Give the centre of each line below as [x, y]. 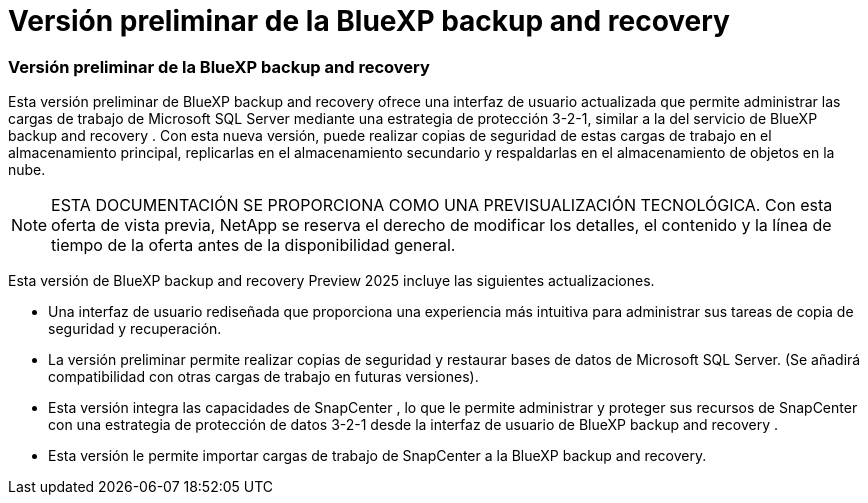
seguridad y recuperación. [135, 329]
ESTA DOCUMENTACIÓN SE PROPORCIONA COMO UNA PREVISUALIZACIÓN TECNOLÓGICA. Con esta [442, 205]
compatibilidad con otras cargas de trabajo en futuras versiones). [263, 377]
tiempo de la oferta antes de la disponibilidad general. [253, 245]
